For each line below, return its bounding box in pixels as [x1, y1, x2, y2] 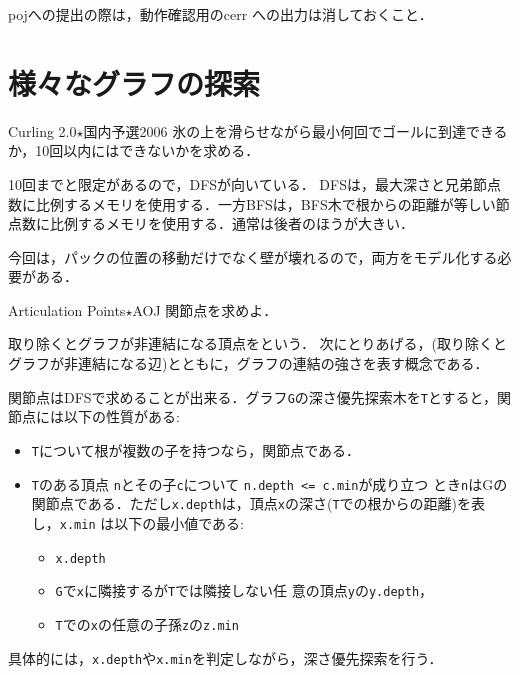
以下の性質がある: [63, 406, 180, 427]
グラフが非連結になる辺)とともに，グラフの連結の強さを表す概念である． [8, 353, 489, 374]
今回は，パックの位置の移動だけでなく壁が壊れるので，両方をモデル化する [8, 246, 498, 267]
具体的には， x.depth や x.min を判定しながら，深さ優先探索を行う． [8, 647, 443, 668]
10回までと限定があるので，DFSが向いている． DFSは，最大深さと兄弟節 [8, 173, 487, 194]
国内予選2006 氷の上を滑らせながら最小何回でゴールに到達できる [83, 120, 508, 141]
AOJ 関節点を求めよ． [132, 299, 278, 320]
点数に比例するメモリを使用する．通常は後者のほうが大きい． [8, 213, 414, 234]
